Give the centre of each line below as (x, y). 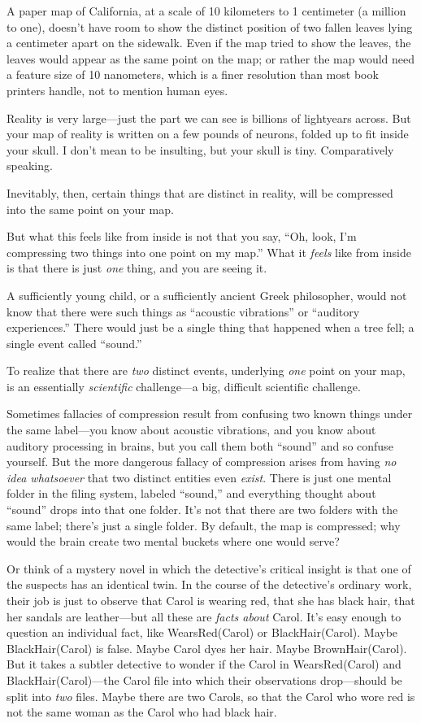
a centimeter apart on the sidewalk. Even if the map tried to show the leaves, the (209, 43)
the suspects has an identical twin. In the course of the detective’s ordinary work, (209, 584)
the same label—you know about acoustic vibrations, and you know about (191, 430)
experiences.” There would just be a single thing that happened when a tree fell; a (210, 327)
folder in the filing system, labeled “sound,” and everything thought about (191, 493)
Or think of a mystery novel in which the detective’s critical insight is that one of (209, 568)
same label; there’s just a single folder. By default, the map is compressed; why (204, 525)
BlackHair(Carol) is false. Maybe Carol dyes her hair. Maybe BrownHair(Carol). (207, 648)
